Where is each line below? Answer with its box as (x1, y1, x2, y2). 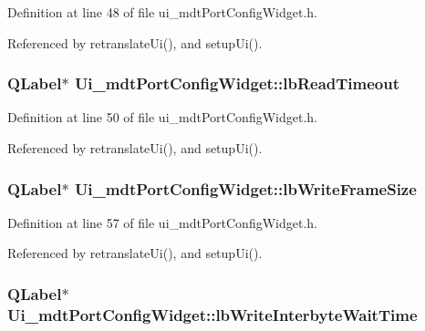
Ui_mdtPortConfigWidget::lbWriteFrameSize (74, 177, 417, 200)
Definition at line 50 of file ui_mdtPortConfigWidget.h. (7, 108, 317, 127)
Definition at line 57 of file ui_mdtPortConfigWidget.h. (7, 212, 317, 232)
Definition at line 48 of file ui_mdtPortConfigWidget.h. (7, 3, 317, 21)
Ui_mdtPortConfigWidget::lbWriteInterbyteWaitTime (7, 303, 418, 326)
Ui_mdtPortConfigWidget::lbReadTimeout (74, 72, 400, 95)
